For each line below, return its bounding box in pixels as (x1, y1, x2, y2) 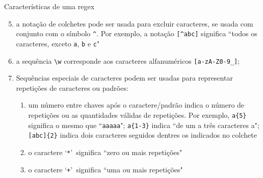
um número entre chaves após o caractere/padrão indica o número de (28, 99, 245, 110)
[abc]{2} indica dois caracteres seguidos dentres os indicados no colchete (28, 130, 257, 140)
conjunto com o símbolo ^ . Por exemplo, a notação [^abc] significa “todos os (16, 28, 257, 39)
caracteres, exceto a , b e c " (16, 38, 100, 48)
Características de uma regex (4, 1, 95, 11)
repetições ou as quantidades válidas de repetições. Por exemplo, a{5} (28, 109, 247, 120)
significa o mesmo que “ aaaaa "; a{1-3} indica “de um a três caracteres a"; (28, 119, 259, 130)
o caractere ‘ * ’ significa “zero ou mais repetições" (28, 146, 182, 157)
